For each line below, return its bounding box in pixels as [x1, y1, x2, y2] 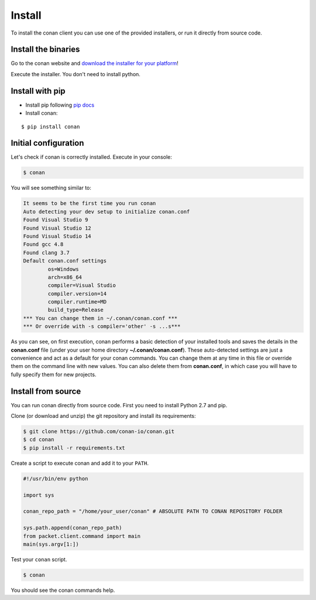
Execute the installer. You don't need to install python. [11, 70, 140, 77]
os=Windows [47, 265, 79, 272]
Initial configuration [11, 138, 84, 148]
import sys [23, 492, 54, 498]
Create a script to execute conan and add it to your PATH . [11, 459, 149, 466]
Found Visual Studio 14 [23, 233, 92, 240]
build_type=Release [47, 306, 104, 313]
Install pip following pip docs [25, 101, 95, 108]
